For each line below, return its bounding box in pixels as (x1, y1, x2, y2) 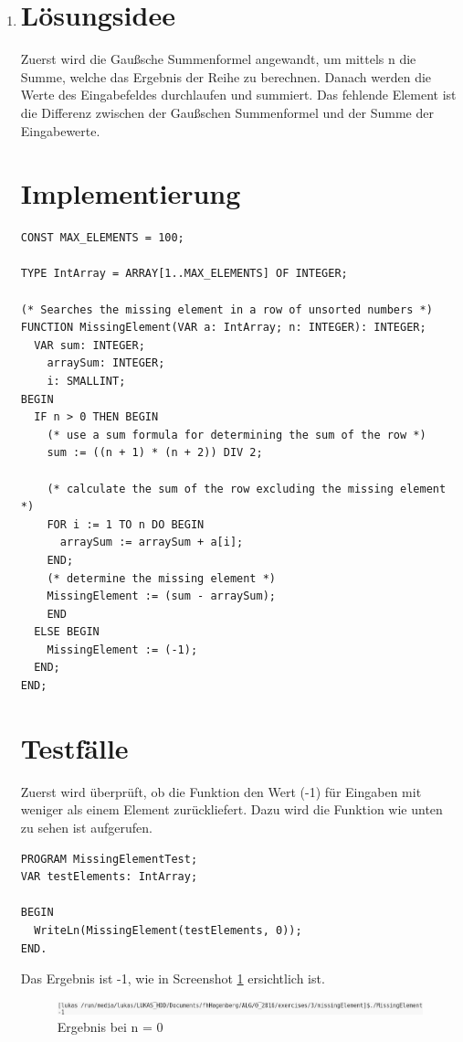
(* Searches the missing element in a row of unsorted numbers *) (20, 303, 433, 316)
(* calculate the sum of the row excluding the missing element (47, 482, 447, 495)
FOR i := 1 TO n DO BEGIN (47, 517, 205, 531)
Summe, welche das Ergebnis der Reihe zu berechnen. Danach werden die (20, 67, 432, 86)
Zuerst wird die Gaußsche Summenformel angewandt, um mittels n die (20, 49, 416, 69)
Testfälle (20, 728, 129, 766)
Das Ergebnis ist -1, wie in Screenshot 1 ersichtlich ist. (20, 969, 325, 988)
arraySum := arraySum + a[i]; (59, 536, 244, 549)
